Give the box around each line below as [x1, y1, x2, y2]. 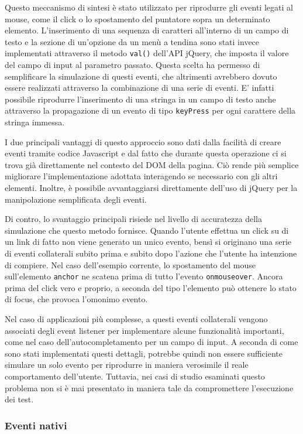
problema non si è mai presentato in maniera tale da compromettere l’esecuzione [5, 381, 294, 394]
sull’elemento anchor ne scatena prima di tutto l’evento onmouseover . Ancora [5, 270, 283, 282]
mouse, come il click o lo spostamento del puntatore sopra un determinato [5, 12, 270, 25]
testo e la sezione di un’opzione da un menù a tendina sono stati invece [5, 35, 260, 47]
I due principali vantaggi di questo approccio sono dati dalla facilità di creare [5, 135, 281, 148]
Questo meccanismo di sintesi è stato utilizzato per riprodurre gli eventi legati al [5, 1, 293, 13]
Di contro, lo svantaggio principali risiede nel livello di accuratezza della [5, 213, 262, 225]
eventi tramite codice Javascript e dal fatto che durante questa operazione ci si [5, 147, 287, 159]
